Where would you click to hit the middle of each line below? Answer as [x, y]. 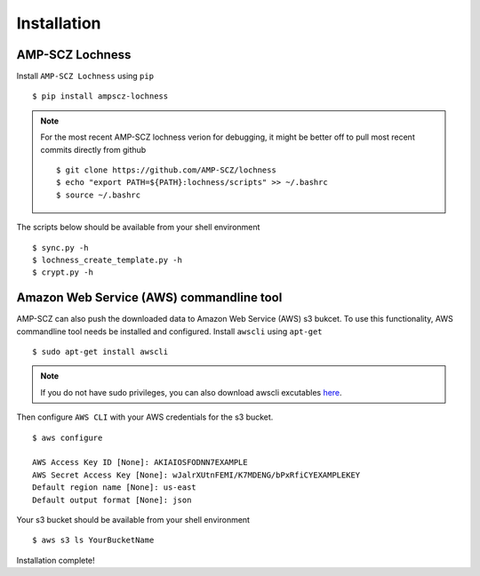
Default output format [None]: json [112, 500]
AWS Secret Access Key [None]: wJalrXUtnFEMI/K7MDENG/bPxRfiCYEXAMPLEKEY [196, 475]
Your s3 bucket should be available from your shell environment [133, 519]
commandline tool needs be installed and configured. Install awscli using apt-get [170, 331]
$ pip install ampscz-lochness [100, 96]
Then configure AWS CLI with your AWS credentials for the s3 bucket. [145, 417]
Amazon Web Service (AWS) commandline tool [149, 298]
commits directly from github [93, 149]
